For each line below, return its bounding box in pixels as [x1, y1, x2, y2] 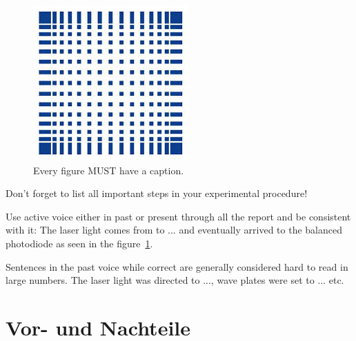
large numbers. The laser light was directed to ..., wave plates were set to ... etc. [6, 273, 344, 287]
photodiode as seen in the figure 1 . [6, 236, 153, 250]
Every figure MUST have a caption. [33, 163, 184, 177]
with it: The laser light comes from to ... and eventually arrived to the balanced [6, 223, 342, 237]
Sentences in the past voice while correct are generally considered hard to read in [6, 259, 348, 273]
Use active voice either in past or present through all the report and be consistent [6, 209, 351, 223]
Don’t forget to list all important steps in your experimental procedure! [6, 186, 308, 200]
